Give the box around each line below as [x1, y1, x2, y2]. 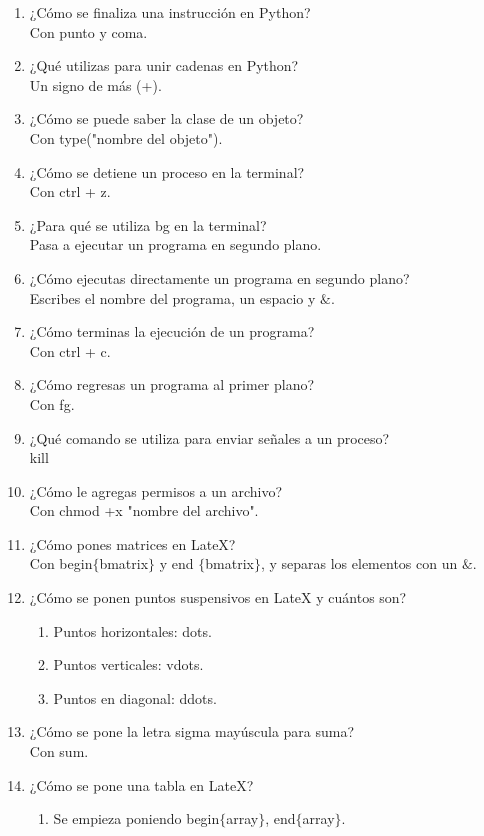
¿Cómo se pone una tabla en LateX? [29, 774, 254, 795]
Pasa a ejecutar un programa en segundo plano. [29, 234, 322, 255]
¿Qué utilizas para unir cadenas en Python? [29, 55, 299, 76]
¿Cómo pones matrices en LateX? [29, 533, 236, 554]
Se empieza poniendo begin [53, 808, 220, 829]
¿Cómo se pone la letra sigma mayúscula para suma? [29, 721, 355, 742]
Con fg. [29, 393, 75, 414]
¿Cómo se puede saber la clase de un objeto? [29, 108, 304, 129]
